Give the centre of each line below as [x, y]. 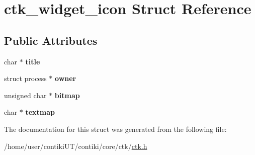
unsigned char [25, 95]
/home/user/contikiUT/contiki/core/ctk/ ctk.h [76, 146]
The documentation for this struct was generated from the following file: [115, 129]
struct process [25, 78]
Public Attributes [51, 40]
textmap [40, 112]
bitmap [67, 95]
